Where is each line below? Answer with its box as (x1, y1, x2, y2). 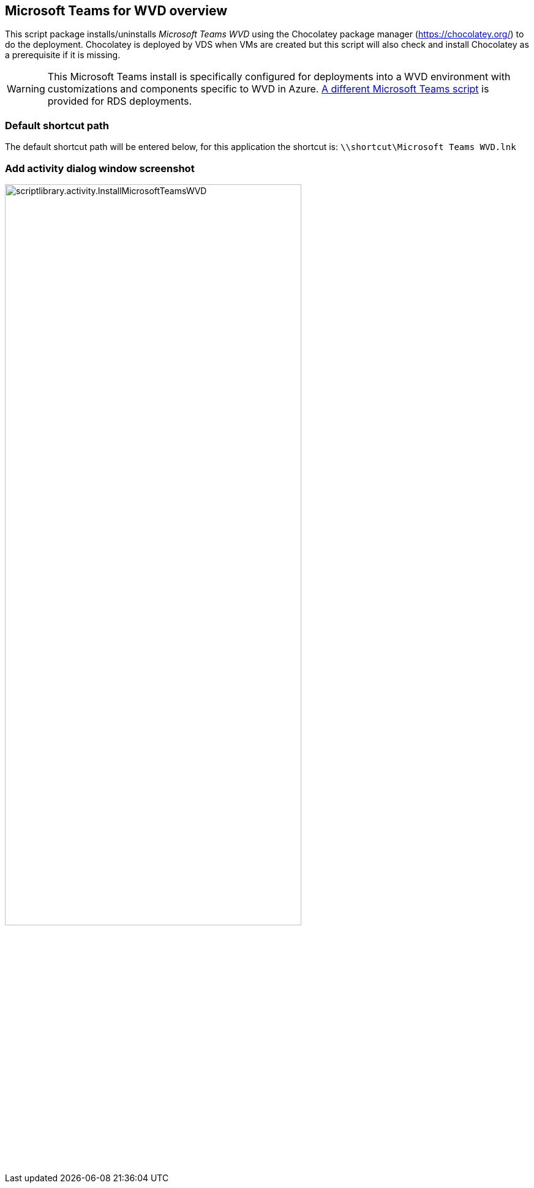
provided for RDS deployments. (47, 95, 192, 108)
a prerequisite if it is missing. (5, 50, 121, 61)
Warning (7, 83, 45, 96)
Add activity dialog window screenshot (5, 162, 195, 175)
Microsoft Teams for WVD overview (5, 3, 228, 18)
